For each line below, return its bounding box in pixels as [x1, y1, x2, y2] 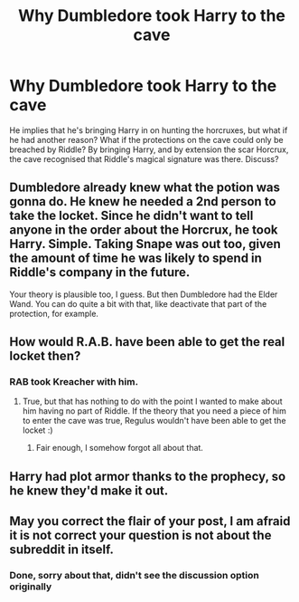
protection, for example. [9, 308, 99, 319]
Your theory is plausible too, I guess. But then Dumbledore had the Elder [9, 289, 278, 300]
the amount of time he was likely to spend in [9, 251, 262, 266]
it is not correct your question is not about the [9, 528, 272, 543]
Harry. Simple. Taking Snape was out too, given [9, 236, 282, 252]
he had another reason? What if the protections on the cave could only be [9, 134, 284, 145]
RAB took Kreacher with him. [9, 376, 138, 388]
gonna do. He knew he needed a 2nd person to [9, 194, 277, 209]
